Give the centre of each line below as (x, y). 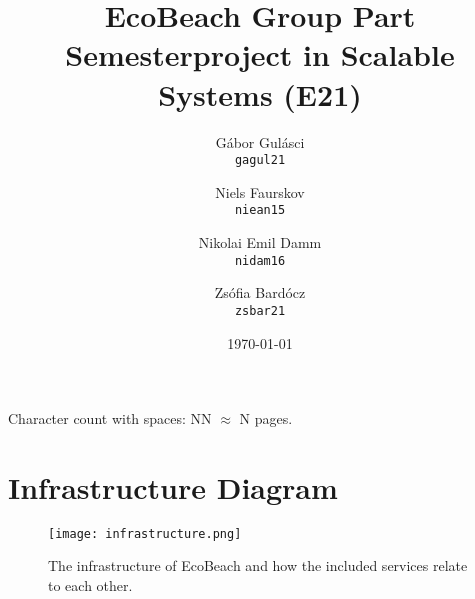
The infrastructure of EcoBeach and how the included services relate (258, 565)
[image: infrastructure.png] (145, 533)
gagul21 (260, 160)
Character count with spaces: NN (110, 418)
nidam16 (260, 260)
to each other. (90, 585)
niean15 (260, 210)
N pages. (266, 418)
